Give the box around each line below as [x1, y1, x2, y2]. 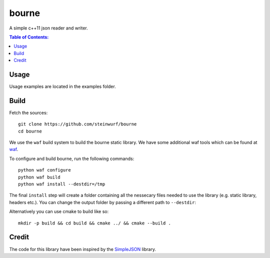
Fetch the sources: [9, 109, 48, 115]
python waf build [18, 174, 60, 180]
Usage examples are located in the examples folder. [9, 83, 116, 89]
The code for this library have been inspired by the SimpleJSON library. [9, 246, 156, 252]
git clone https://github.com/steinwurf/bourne [18, 121, 137, 127]
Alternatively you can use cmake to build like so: [9, 208, 109, 214]
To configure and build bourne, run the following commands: [9, 155, 134, 161]
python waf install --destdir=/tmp [18, 181, 105, 187]
